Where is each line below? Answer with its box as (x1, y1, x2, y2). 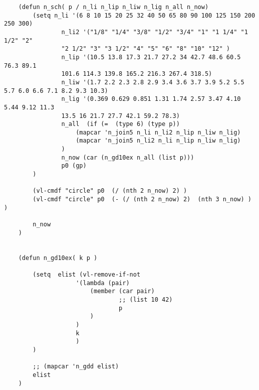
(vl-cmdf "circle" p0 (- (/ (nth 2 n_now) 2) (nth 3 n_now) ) (33, 196, 251, 203)
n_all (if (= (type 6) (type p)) (61, 120, 180, 128)
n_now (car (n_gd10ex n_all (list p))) (61, 154, 194, 161)
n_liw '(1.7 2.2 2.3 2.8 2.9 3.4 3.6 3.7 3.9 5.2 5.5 (61, 78, 244, 86)
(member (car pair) (90, 288, 155, 295)
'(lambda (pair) (76, 279, 130, 287)
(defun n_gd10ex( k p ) (18, 254, 98, 262)
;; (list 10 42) (119, 296, 173, 303)
